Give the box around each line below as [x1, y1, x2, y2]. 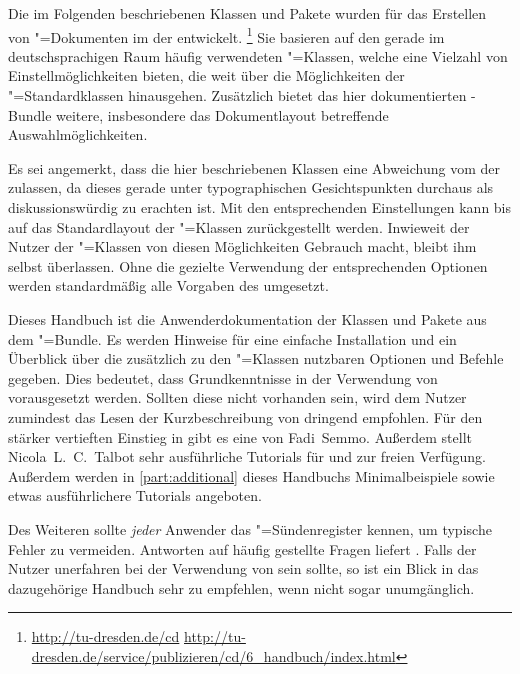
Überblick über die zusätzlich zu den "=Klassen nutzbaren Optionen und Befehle [8, 348, 504, 369]
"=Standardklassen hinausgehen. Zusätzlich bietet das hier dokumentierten [8, 85, 467, 106]
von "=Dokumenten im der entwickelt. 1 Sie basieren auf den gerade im [8, 23, 445, 47]
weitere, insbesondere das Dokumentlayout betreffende [56, 104, 389, 125]
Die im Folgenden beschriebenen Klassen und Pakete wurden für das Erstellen [8, 3, 487, 23]
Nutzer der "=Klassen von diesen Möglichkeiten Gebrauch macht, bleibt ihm [8, 236, 477, 257]
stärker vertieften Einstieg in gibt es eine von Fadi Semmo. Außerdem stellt [8, 426, 473, 447]
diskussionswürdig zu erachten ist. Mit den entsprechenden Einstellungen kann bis [8, 197, 512, 217]
